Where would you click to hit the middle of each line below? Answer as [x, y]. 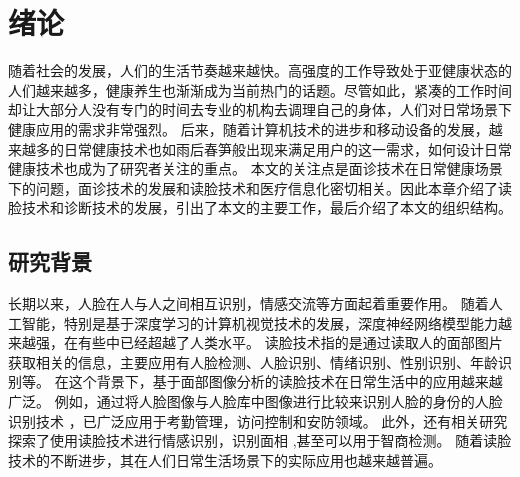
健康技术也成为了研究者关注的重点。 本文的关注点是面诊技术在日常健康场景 [255, 168]
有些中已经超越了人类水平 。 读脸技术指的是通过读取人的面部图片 [290, 342]
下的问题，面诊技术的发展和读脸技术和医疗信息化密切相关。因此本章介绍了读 [260, 187]
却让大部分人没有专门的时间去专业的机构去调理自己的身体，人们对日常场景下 [260, 109]
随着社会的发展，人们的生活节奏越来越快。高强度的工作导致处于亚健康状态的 [260, 70]
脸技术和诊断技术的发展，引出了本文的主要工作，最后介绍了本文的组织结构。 [260, 207]
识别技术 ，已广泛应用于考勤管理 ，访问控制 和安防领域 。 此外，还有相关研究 [258, 420]
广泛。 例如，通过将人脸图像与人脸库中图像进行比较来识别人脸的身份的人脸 [255, 401]
